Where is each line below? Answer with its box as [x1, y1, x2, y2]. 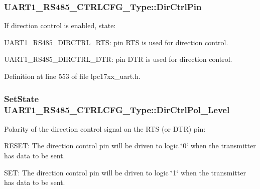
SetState [4, 92, 39, 105]
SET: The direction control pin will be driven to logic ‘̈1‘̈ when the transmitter [4, 167, 246, 177]
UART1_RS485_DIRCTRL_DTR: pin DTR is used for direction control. [4, 54, 232, 64]
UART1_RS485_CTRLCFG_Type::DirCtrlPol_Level [4, 104, 230, 116]
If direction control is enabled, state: [4, 20, 116, 31]
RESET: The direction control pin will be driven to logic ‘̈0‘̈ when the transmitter [4, 140, 256, 151]
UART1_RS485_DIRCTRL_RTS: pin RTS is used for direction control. [4, 37, 228, 47]
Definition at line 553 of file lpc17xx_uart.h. [4, 71, 141, 81]
